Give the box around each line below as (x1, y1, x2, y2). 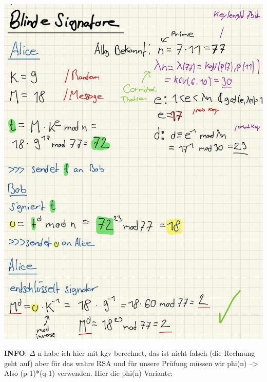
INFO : (4, 348, 27, 358)
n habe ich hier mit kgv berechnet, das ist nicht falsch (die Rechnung (37, 348, 255, 358)
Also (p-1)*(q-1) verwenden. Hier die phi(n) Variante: (4, 368, 173, 378)
